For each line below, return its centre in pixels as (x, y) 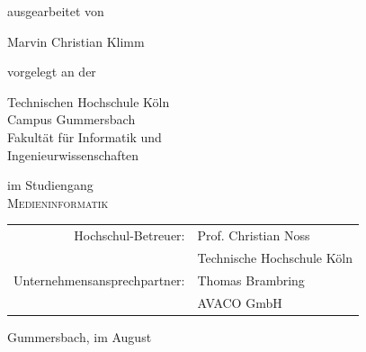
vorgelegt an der (52, 72)
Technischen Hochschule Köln (89, 101)
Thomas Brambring (251, 280)
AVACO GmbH (240, 302)
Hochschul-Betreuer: (129, 235)
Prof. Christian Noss (254, 235)
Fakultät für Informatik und (85, 136)
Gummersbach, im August (80, 336)
